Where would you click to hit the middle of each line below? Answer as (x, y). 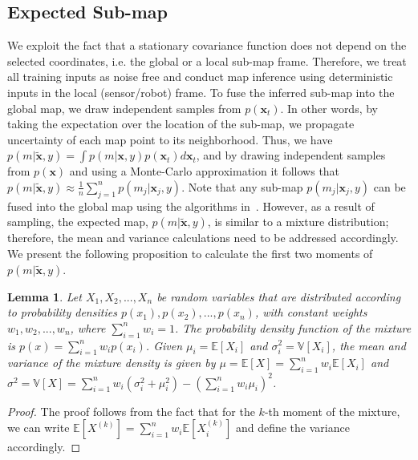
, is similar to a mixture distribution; (298, 222)
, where (88, 327)
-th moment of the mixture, (332, 411)
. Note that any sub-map (242, 186)
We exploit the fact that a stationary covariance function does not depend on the (207, 45)
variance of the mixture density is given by (112, 363)
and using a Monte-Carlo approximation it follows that (205, 171)
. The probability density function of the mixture (293, 327)
